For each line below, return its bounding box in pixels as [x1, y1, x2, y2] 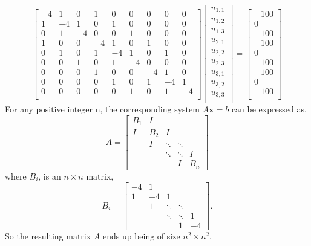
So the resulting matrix [5, 230, 91, 242]
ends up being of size [102, 230, 180, 242]
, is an [38, 169, 61, 182]
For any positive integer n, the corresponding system [5, 103, 200, 115]
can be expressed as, [231, 103, 307, 115]
